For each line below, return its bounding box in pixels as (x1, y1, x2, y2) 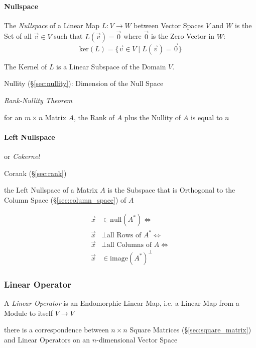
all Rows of (106, 231, 142, 239)
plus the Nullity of (124, 112, 181, 122)
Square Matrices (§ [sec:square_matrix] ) (130, 324, 251, 335)
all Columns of (106, 241, 152, 249)
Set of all (4, 31, 32, 41)
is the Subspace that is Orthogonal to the (107, 185, 235, 195)
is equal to (190, 112, 223, 122)
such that (54, 31, 83, 41)
